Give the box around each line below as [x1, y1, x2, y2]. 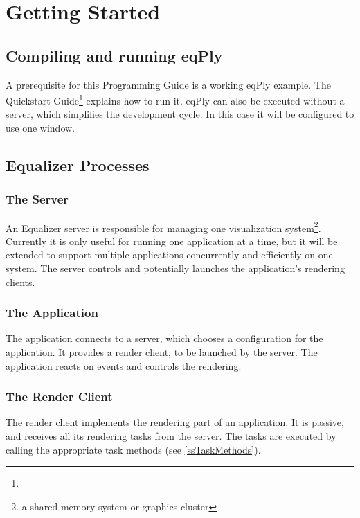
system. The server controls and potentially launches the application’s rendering [6, 261, 345, 276]
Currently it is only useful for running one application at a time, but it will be [6, 233, 338, 248]
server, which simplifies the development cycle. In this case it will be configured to [6, 107, 354, 121]
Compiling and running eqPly [6, 44, 223, 66]
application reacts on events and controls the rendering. [6, 358, 242, 373]
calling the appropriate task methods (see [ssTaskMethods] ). [6, 442, 261, 456]
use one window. [6, 120, 75, 135]
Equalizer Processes [6, 154, 150, 175]
